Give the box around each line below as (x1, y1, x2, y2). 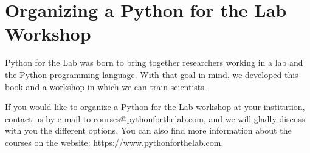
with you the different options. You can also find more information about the (5, 124, 292, 137)
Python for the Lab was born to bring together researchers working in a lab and (5, 56, 303, 69)
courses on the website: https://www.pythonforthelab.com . (5, 135, 224, 148)
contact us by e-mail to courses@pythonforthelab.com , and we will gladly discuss (5, 112, 305, 125)
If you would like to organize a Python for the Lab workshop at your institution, (5, 100, 305, 113)
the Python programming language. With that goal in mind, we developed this (5, 68, 298, 80)
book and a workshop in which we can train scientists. (5, 80, 207, 93)
